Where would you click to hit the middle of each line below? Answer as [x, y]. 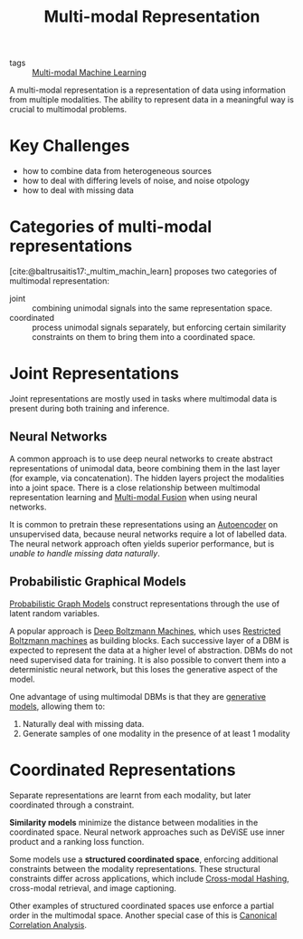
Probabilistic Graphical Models [98, 582]
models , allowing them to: [57, 706]
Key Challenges [70, 146]
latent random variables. [55, 613]
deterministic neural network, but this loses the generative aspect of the [144, 669]
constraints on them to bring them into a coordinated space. [144, 337]
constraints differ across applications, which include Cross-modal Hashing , [149, 878]
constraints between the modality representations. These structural [135, 868]
